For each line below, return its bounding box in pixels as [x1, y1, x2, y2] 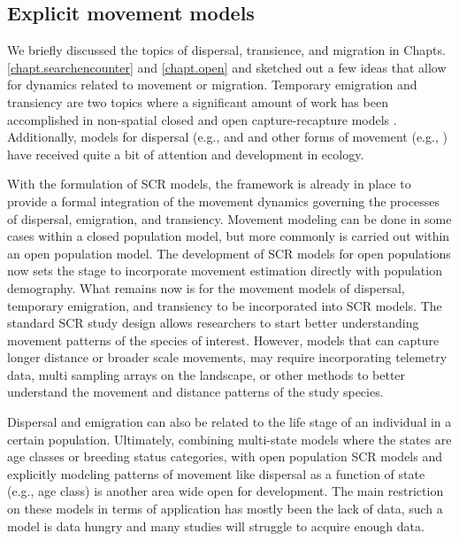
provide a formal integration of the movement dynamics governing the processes [7, 191, 440, 210]
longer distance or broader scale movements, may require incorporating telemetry [7, 348, 448, 367]
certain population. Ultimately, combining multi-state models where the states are [7, 429, 452, 448]
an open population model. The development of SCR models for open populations [7, 243, 451, 262]
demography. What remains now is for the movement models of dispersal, [7, 278, 405, 297]
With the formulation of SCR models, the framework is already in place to [7, 174, 411, 193]
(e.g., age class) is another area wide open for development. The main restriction [7, 482, 444, 500]
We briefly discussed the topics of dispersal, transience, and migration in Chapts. [7, 41, 446, 59]
